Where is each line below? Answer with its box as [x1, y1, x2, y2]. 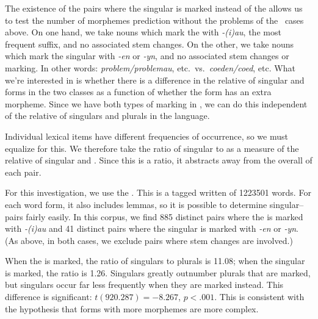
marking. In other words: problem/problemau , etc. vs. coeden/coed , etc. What [5, 61, 295, 74]
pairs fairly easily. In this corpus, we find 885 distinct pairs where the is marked [5, 210, 303, 223]
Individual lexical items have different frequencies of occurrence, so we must [5, 129, 288, 142]
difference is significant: [5, 290, 92, 303]
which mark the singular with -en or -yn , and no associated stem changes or [5, 49, 289, 62]
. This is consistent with [214, 290, 305, 303]
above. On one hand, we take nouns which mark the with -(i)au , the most [5, 26, 281, 38]
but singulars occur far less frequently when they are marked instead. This [5, 278, 284, 291]
